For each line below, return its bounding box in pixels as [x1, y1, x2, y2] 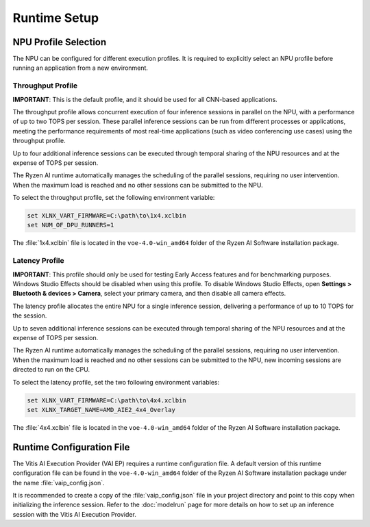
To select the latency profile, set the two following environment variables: [12, 378, 219, 386]
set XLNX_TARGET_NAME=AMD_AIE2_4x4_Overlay [27, 406, 176, 413]
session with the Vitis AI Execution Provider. [12, 510, 136, 518]
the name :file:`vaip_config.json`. [12, 478, 106, 487]
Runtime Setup [12, 10, 99, 25]
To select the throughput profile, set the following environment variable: [12, 194, 215, 202]
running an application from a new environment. [12, 64, 149, 72]
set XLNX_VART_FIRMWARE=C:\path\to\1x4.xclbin [27, 212, 186, 220]
